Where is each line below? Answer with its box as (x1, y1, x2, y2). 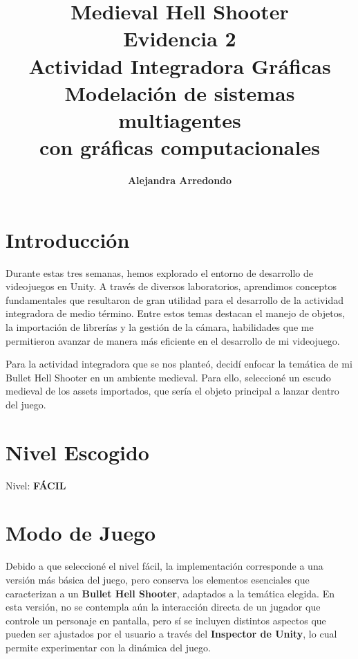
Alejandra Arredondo (127, 173, 232, 188)
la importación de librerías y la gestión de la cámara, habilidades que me (6, 319, 314, 334)
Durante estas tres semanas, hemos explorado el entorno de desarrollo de (6, 265, 314, 280)
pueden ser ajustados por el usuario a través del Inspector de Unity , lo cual (6, 626, 337, 641)
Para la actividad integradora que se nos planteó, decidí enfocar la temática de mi (6, 356, 352, 371)
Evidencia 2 (123, 24, 236, 53)
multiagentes (118, 105, 241, 134)
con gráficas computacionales (39, 133, 320, 161)
